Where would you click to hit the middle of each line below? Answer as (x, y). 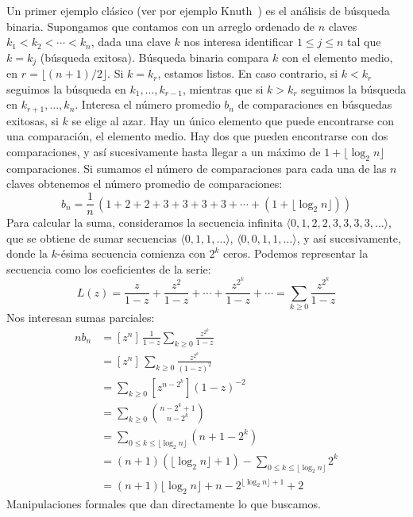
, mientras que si (223, 88)
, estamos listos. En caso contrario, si (248, 73)
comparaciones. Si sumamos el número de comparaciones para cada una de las (197, 168)
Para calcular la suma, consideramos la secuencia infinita (145, 222)
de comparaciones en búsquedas (315, 104)
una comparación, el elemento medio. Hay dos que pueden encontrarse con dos (197, 136)
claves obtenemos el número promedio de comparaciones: (145, 184)
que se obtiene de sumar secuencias (92, 237)
